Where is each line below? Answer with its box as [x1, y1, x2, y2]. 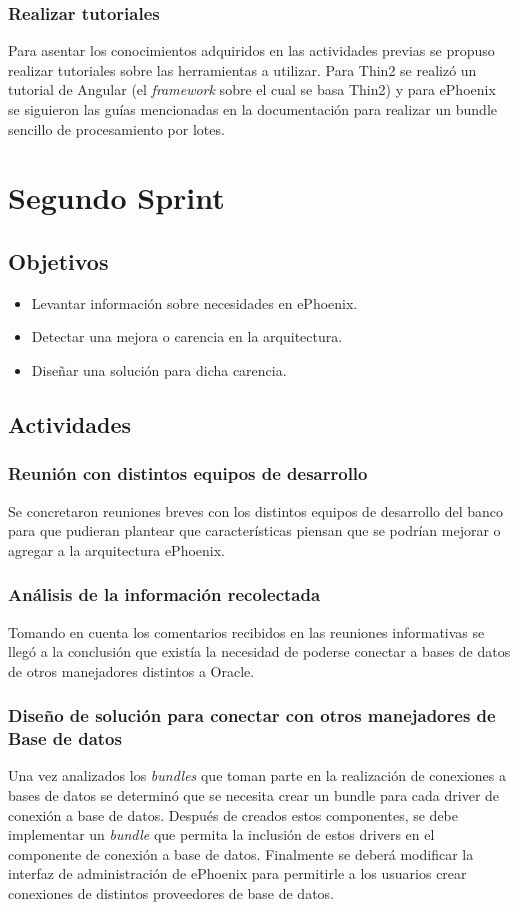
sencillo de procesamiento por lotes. [8, 118, 225, 139]
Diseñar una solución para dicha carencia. [31, 359, 287, 380]
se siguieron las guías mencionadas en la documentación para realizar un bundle [8, 99, 497, 119]
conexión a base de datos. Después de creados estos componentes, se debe [8, 804, 459, 825]
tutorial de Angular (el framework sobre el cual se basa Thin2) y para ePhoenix [8, 79, 496, 100]
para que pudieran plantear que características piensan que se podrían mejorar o [8, 520, 501, 541]
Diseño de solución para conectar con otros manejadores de [8, 703, 496, 728]
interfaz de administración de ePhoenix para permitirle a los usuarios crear [8, 863, 467, 884]
